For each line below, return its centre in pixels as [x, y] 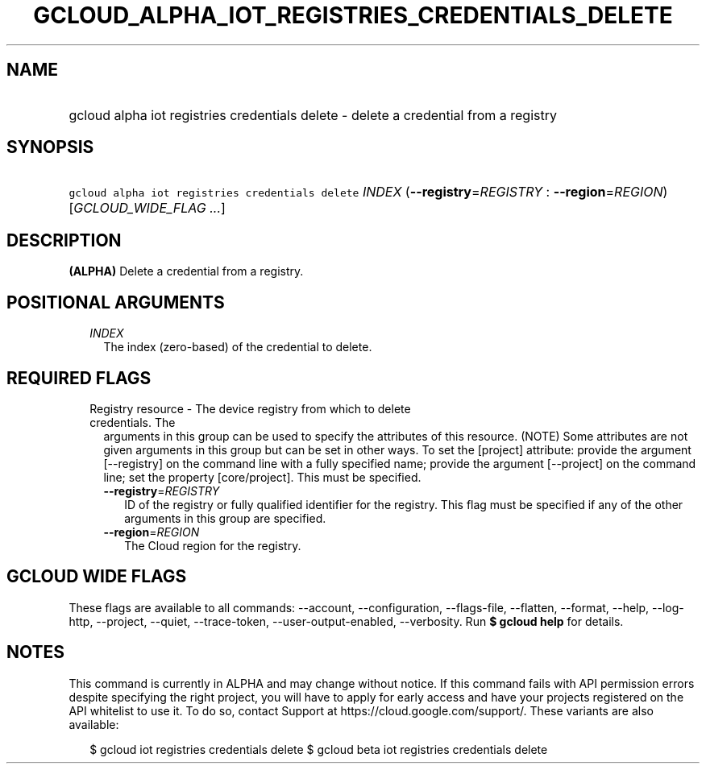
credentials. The [133, 422]
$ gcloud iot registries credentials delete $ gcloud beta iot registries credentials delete [319, 749]
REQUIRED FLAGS [79, 378]
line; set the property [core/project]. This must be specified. [262, 477]
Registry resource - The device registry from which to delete [250, 408]
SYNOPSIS [50, 147]
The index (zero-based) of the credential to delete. [238, 347]
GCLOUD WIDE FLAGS [97, 577]
